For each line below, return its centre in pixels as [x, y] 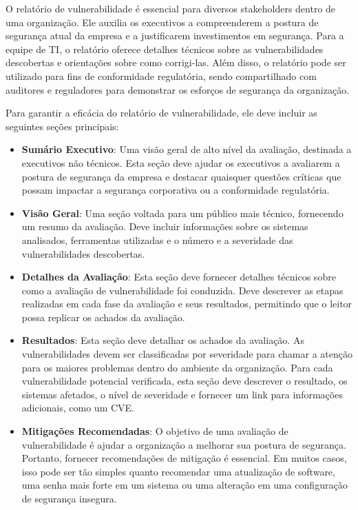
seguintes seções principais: [62, 126]
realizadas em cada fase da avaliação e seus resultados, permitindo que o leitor [187, 304]
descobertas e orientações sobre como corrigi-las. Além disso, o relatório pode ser [176, 62]
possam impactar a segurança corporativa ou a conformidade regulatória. [176, 190]
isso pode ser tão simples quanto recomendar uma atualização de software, [178, 471]
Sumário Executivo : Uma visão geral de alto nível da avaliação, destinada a [187, 149]
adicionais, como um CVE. [78, 408]
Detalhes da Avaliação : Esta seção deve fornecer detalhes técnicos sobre [179, 277]
